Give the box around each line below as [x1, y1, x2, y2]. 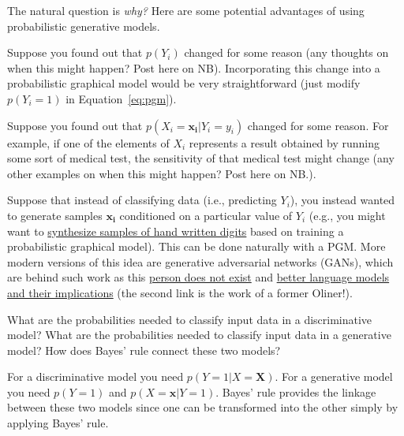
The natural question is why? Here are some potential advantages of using [7, 2, 365, 18]
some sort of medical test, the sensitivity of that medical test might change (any [7, 150, 395, 166]
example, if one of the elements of [7, 134, 170, 151]
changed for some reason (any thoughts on [184, 44, 389, 61]
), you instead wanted [290, 192, 395, 208]
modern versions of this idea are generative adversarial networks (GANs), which [7, 253, 394, 270]
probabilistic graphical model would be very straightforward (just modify [7, 75, 361, 91]
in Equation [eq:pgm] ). [65, 90, 177, 106]
